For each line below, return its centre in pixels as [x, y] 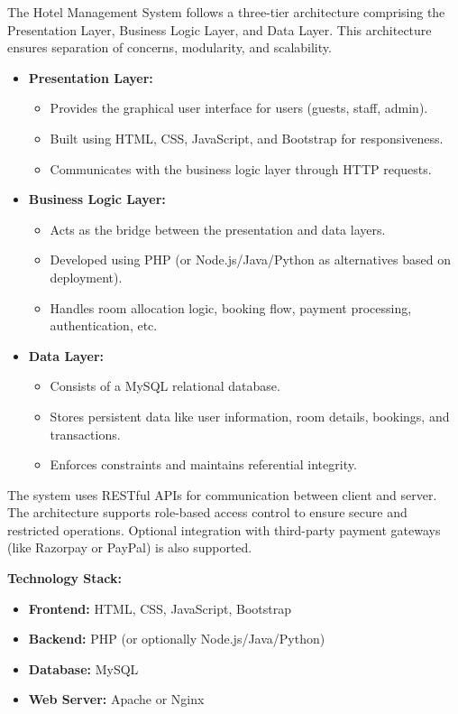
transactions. [85, 434]
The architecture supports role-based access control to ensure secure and [207, 512]
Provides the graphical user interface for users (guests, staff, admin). [239, 108]
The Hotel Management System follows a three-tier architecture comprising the [226, 12]
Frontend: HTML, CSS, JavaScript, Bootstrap [160, 608]
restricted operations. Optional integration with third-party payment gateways [224, 529]
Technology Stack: [65, 578]
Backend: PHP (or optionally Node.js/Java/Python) [177, 639]
